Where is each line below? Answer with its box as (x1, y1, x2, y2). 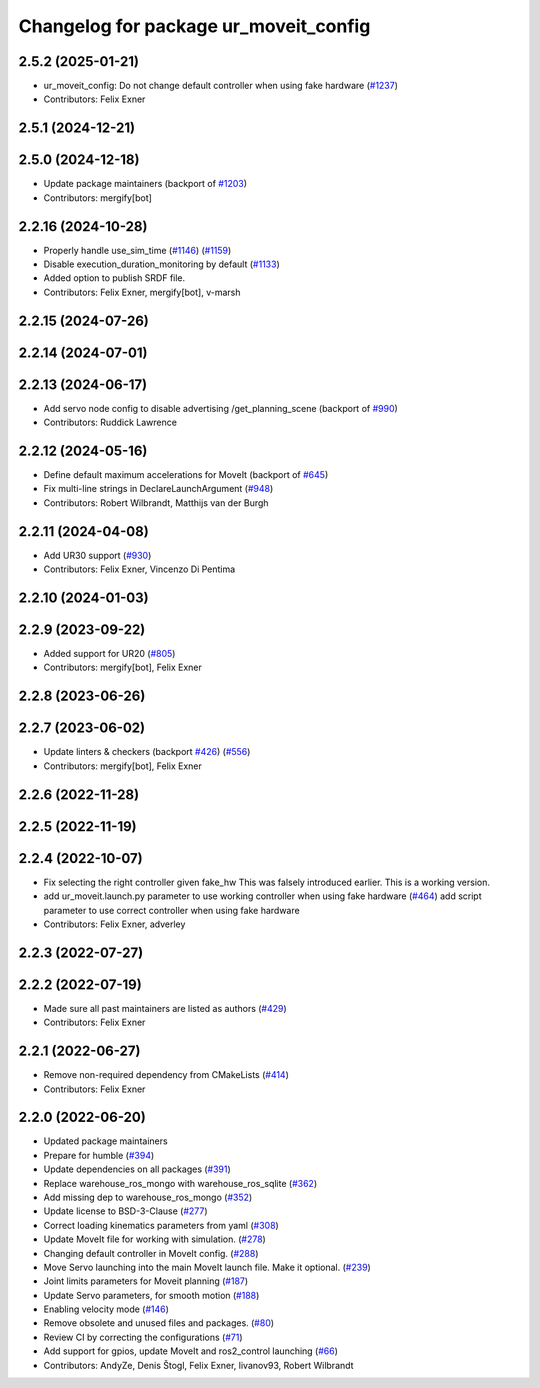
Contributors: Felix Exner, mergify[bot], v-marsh (43, 286, 241, 298)
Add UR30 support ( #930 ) (43, 549, 152, 561)
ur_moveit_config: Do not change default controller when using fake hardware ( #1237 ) (43, 80, 399, 92)
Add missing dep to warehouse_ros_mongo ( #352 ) (43, 1191, 253, 1203)
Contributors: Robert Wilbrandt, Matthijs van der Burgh (43, 496, 269, 509)
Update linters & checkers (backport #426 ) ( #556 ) (43, 746, 251, 758)
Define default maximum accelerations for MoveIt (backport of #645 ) (43, 469, 329, 481)
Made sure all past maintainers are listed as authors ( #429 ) (43, 1002, 287, 1014)
